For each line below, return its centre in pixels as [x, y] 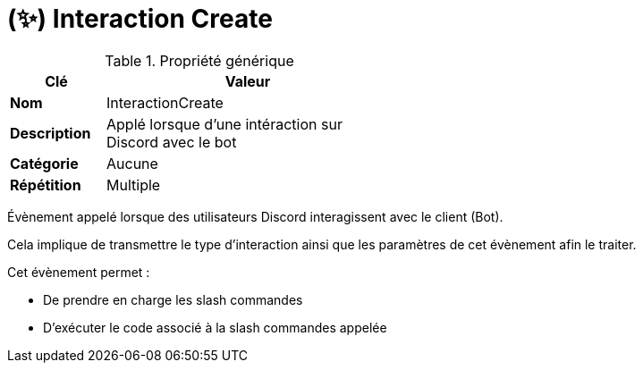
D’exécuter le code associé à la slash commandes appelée [215, 327]
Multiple [134, 185]
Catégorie [44, 163]
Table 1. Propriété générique [199, 60]
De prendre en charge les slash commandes [173, 299]
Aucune [132, 163]
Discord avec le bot [172, 142]
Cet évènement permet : [79, 272]
